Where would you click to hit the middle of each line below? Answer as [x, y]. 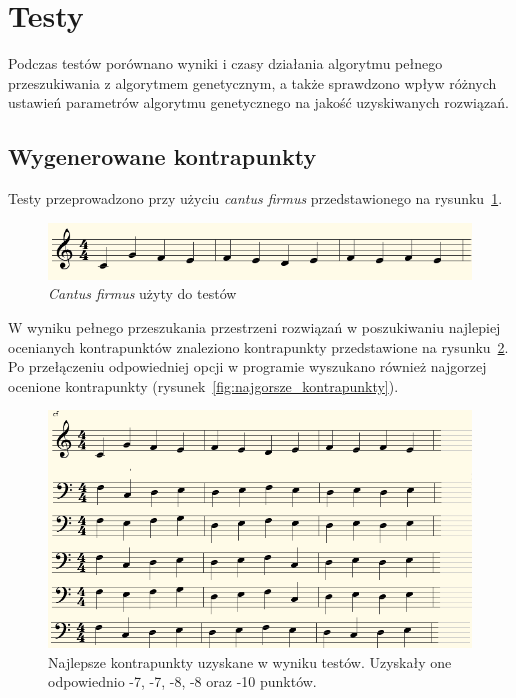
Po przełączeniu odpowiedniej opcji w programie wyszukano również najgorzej [247, 366]
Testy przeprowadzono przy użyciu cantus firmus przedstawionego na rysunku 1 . [255, 198]
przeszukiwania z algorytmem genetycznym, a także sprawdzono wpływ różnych [252, 82]
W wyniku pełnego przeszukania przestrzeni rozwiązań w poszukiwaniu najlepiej [254, 327]
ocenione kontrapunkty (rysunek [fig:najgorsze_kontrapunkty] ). [203, 385]
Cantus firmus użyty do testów [142, 293]
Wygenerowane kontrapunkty [162, 156]
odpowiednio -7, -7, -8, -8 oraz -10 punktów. [182, 681]
